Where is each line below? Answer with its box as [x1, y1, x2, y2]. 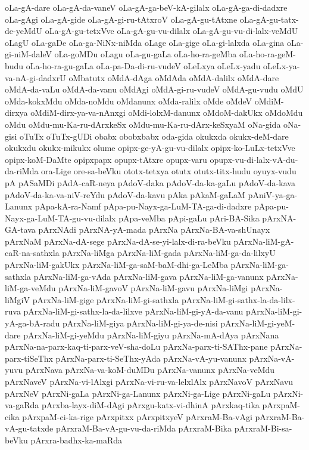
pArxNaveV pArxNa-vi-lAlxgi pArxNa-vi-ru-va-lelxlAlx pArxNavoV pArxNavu [5, 375, 294, 387]
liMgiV [5, 293, 30, 306]
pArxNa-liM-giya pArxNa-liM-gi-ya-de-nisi [62, 317, 218, 329]
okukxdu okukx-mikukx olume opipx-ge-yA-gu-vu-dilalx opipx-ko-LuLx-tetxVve [5, 141, 295, 154]
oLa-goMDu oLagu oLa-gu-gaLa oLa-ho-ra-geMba [54, 48, 237, 60]
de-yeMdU [5, 24, 42, 37]
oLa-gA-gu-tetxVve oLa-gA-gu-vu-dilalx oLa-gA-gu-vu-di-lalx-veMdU [45, 24, 298, 37]
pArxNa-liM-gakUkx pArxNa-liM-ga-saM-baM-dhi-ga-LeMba [5, 258, 228, 271]
